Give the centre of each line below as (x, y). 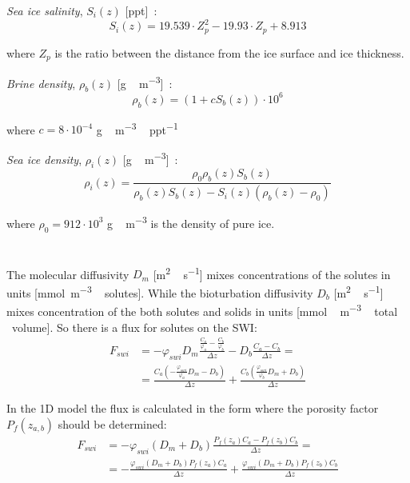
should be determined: (112, 423)
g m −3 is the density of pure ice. (191, 222)
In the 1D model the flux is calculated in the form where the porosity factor (193, 407)
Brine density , (41, 83)
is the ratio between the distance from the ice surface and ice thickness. (229, 52)
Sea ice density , (44, 159)
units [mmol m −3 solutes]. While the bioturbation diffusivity (160, 291)
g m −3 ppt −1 (137, 128)
